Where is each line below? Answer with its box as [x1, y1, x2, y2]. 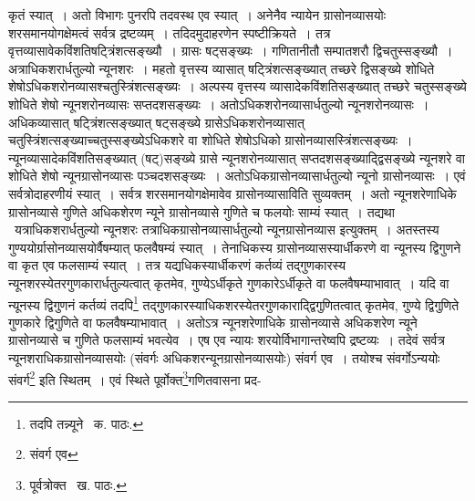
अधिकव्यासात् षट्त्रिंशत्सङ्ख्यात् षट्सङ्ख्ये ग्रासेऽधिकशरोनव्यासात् [8, 112, 305, 131]
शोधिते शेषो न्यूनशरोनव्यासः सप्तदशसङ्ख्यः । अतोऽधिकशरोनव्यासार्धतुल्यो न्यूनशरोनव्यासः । [8, 94, 429, 113]
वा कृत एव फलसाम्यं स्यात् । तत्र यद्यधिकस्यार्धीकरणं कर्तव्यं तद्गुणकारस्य [8, 256, 346, 275]
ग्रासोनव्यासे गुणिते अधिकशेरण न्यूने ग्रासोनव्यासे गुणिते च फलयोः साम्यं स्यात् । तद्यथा [8, 202, 395, 221]
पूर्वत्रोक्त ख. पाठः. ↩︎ [29, 475, 128, 494]
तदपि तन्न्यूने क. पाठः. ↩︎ [29, 413, 144, 433]
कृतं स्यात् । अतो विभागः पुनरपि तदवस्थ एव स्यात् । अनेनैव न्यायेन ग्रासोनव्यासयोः [8, 5, 387, 24]
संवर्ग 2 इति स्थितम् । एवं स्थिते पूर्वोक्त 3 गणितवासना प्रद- [8, 367, 262, 389]
